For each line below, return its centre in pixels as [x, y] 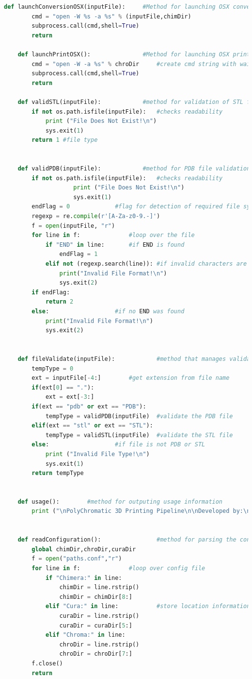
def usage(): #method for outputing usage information [120, 501]
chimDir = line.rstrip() [99, 587]
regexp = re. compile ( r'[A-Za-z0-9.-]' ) [96, 216]
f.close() [47, 663]
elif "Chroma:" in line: [85, 635]
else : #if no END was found [108, 311]
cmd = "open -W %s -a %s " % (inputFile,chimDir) [111, 16]
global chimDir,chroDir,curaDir [84, 549]
